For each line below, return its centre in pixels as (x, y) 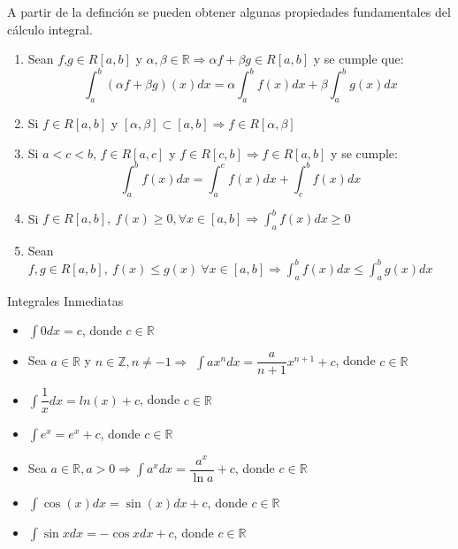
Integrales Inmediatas (65, 300)
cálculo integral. (50, 29)
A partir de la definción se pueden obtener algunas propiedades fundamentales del (229, 11)
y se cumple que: (359, 59)
